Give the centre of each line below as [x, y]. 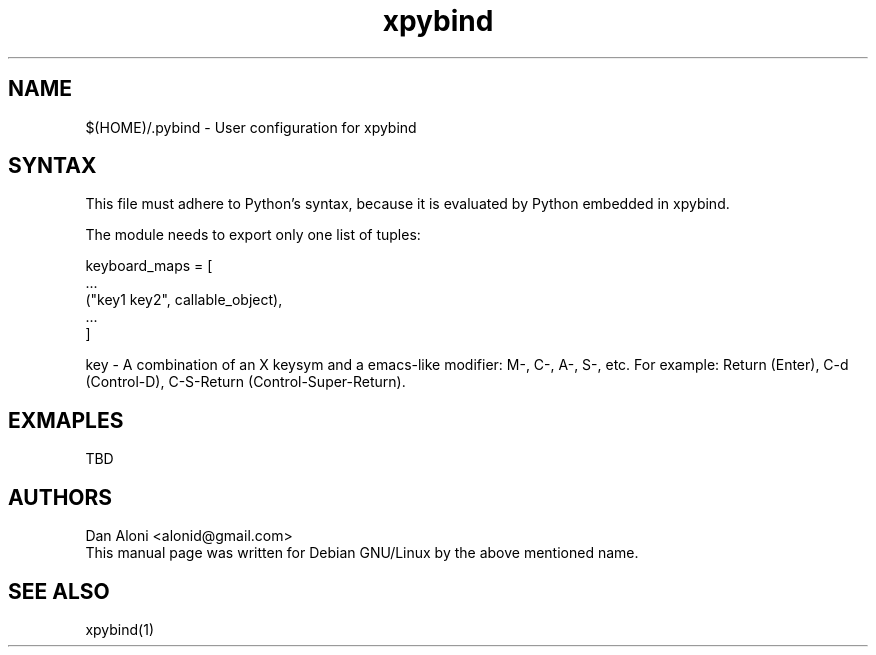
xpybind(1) [119, 629]
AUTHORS [60, 497]
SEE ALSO [59, 591]
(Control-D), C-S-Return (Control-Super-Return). [245, 382]
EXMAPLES [66, 420]
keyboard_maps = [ [149, 266]
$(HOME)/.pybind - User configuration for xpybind [251, 127]
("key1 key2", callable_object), [184, 300]
